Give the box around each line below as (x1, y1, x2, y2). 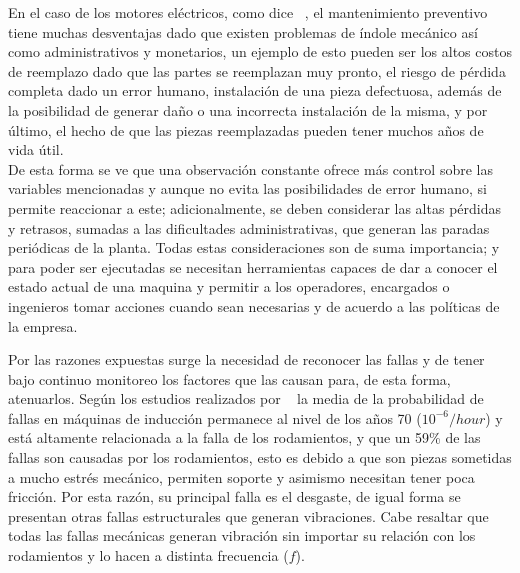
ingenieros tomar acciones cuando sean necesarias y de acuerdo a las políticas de (8, 295, 500, 316)
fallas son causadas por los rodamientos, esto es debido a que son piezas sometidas (8, 447, 512, 468)
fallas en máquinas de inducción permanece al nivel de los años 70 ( (8, 407, 422, 428)
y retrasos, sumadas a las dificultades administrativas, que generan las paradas (8, 217, 490, 238)
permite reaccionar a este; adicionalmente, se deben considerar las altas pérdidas (8, 197, 501, 218)
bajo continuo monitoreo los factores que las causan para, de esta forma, (8, 368, 451, 389)
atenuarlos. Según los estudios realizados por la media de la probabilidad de (8, 388, 484, 409)
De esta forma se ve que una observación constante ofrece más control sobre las (8, 158, 494, 179)
